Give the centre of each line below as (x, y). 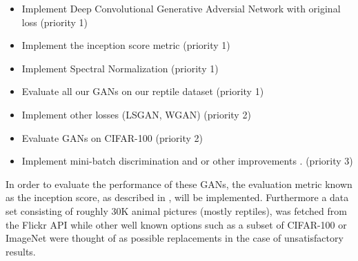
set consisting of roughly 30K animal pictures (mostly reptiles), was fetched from (176, 210)
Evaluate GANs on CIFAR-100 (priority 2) (112, 137)
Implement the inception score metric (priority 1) (126, 45)
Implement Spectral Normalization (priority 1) (120, 68)
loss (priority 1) (54, 22)
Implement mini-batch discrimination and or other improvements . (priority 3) (187, 161)
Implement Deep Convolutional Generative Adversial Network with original (181, 8)
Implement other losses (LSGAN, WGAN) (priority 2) (136, 114)
